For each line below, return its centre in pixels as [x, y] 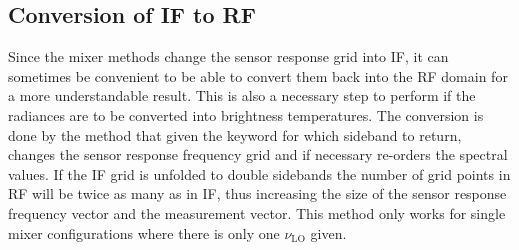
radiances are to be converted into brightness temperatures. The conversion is [246, 114]
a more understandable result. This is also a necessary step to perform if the [242, 95]
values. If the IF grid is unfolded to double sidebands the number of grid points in [259, 173]
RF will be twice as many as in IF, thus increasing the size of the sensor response [257, 193]
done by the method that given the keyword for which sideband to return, [235, 134]
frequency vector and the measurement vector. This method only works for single [257, 212]
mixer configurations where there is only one [144, 232]
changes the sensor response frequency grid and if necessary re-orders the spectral [258, 154]
